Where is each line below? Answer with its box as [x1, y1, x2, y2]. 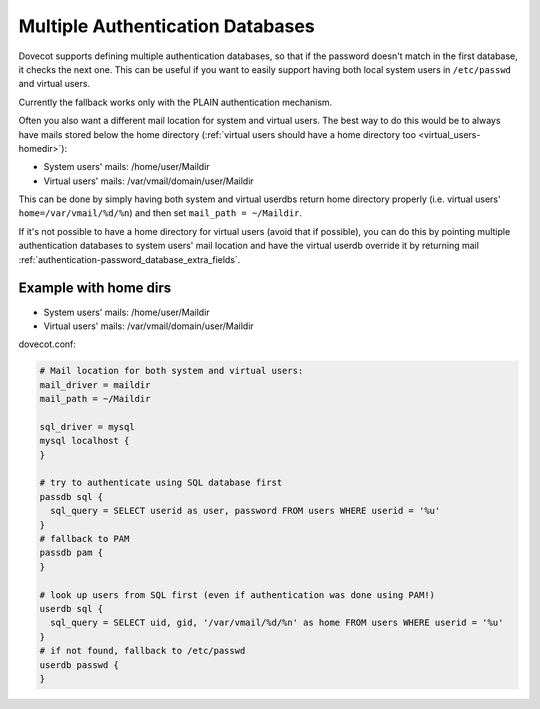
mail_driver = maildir [39, 379, 151, 390]
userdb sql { [39, 603, 104, 614]
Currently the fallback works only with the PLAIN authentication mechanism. [18, 96, 333, 108]
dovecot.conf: [18, 338, 77, 350]
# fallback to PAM [39, 533, 130, 544]
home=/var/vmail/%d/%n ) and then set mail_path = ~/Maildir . [18, 207, 303, 219]
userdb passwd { [39, 659, 120, 670]
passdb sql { [39, 491, 104, 502]
